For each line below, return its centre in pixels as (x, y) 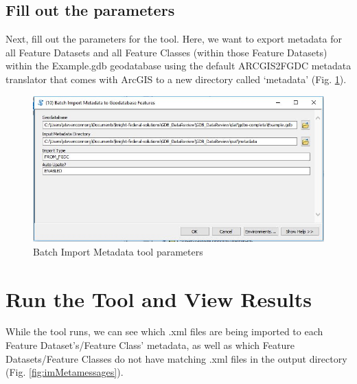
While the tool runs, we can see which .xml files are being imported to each (164, 331)
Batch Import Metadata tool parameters (118, 251)
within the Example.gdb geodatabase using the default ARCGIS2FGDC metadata (178, 66)
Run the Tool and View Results (159, 298)
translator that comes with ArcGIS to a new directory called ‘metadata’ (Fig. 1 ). (176, 79)
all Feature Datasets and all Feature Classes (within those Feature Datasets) (166, 52)
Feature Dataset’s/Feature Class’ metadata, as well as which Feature (150, 345)
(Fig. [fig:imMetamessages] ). (65, 372)
